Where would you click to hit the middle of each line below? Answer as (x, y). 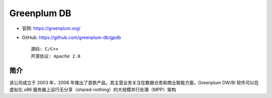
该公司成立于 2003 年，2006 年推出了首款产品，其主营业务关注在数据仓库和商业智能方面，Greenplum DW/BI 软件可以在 (134, 82)
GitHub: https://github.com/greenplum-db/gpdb (72, 37)
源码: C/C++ (45, 49)
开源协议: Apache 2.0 (56, 56)
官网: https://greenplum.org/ (51, 28)
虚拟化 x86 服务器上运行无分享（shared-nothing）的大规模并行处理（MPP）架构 (93, 90)
